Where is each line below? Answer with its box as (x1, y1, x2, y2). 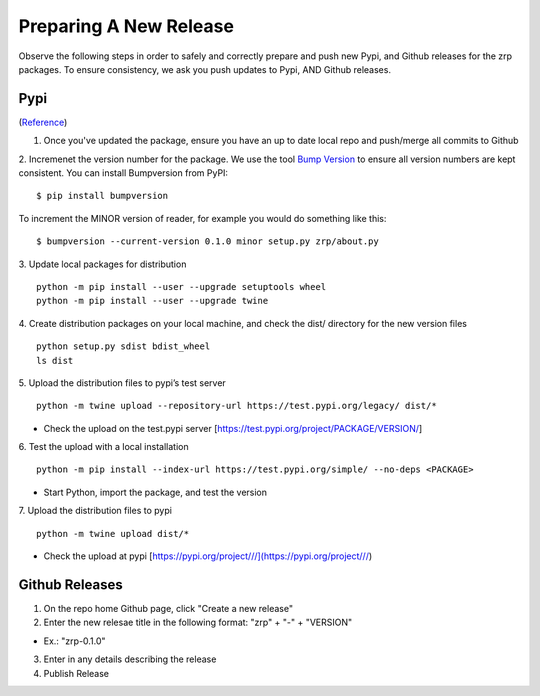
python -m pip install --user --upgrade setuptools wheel (36, 281, 327, 292)
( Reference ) (18, 116, 68, 128)
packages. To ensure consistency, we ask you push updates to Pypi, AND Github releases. (18, 63, 392, 75)
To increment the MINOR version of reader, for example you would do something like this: (18, 212, 387, 224)
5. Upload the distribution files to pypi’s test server (18, 376, 227, 389)
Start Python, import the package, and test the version (43, 486, 268, 498)
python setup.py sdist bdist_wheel (36, 341, 211, 352)
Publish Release (43, 667, 110, 679)
